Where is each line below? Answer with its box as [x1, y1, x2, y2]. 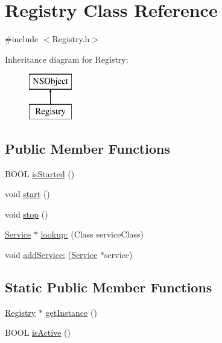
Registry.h [52, 33, 90, 45]
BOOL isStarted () [5, 167, 75, 180]
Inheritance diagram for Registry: [5, 52, 128, 65]
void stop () [5, 207, 48, 220]
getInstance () [45, 306, 97, 318]
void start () [5, 187, 50, 200]
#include [5, 33, 39, 45]
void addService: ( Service [5, 248, 98, 261]
